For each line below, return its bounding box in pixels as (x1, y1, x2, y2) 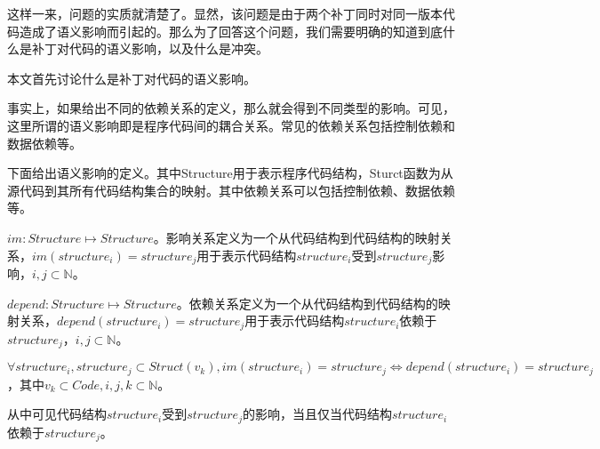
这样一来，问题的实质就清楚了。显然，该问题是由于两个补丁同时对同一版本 (7, 4, 443, 22)
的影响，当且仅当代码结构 (242, 405, 392, 423)
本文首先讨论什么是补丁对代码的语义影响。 (7, 68, 256, 87)
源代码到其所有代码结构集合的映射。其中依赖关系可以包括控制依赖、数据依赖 (7, 180, 455, 199)
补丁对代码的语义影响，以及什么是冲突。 (31, 39, 268, 58)
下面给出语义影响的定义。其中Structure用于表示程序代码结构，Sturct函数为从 (7, 164, 453, 182)
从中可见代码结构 (7, 405, 107, 423)
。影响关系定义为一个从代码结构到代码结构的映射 (153, 228, 440, 246)
